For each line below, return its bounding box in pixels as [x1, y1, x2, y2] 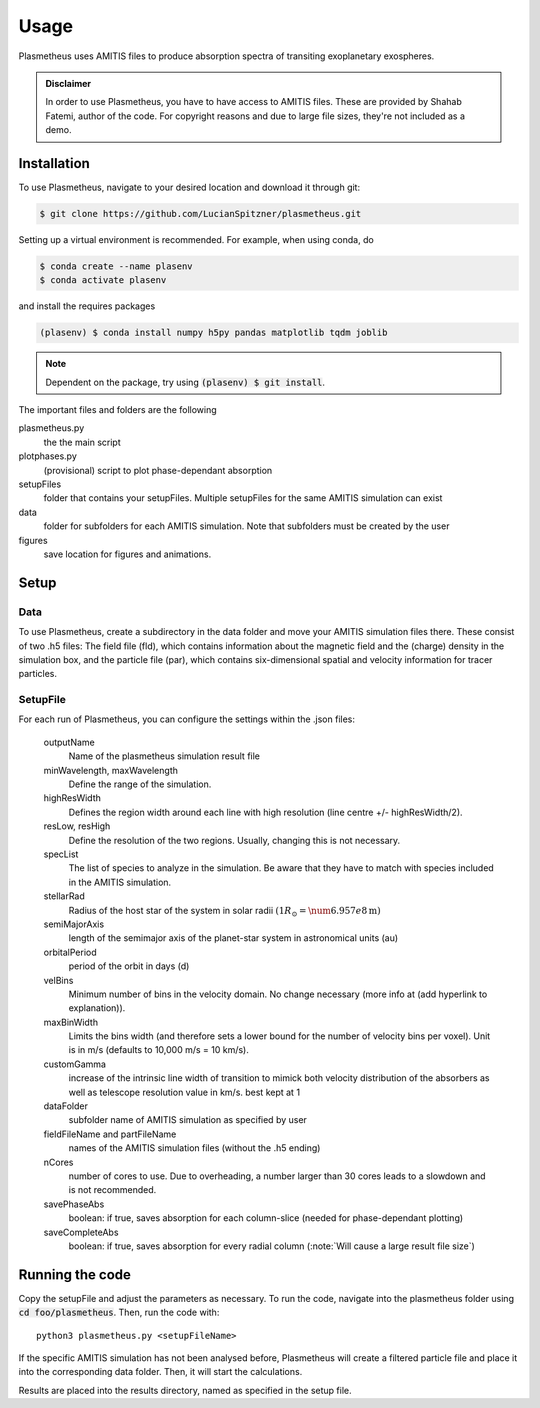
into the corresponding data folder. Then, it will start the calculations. [18, 1366, 303, 1378]
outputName [43, 736, 95, 748]
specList [43, 848, 79, 860]
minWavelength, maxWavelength [43, 764, 179, 776]
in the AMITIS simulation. [68, 876, 172, 888]
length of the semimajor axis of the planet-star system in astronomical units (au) [68, 932, 399, 944]
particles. [18, 668, 58, 680]
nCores [43, 1156, 74, 1168]
